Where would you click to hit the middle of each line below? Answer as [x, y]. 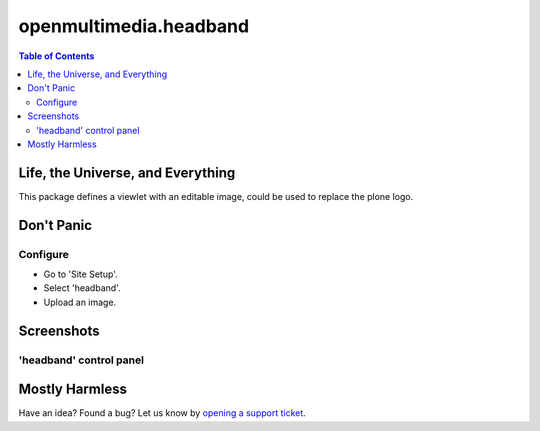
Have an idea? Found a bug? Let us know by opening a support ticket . [162, 413]
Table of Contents [56, 56]
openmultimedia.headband [134, 26]
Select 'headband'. [82, 288]
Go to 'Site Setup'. [81, 274]
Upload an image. [80, 302]
